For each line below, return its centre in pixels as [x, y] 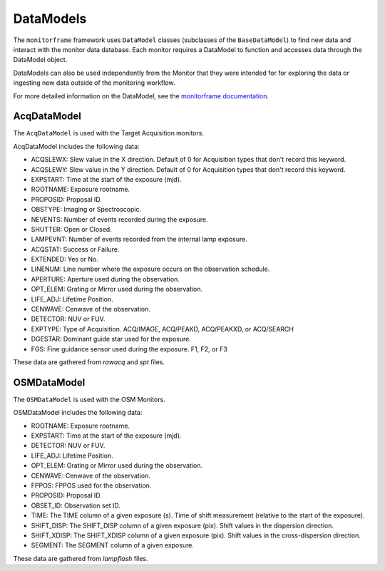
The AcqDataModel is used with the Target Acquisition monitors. [109, 133]
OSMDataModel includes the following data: [78, 413]
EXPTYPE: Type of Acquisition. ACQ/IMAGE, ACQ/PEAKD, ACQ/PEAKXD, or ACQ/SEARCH [162, 329]
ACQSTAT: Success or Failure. [75, 249]
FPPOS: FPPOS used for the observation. [91, 485]
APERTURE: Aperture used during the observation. [105, 279]
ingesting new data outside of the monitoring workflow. [94, 83]
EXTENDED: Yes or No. [65, 259]
